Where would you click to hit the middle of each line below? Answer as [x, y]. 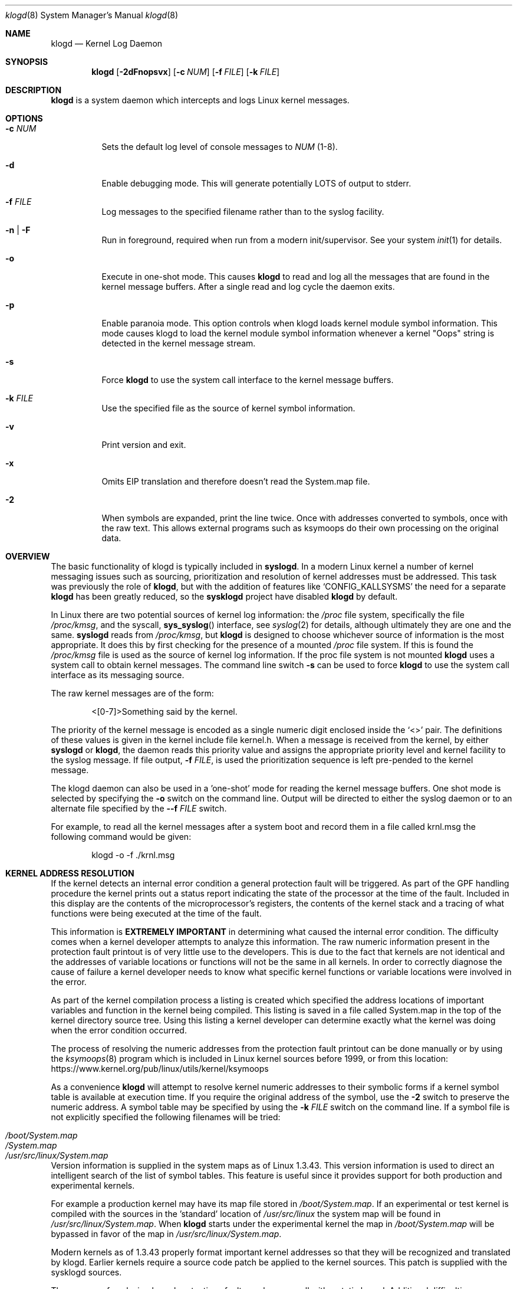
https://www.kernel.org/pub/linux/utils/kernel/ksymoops [160, 1069]
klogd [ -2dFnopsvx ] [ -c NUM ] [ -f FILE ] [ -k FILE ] [186, 72]
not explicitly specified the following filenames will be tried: [166, 1117]
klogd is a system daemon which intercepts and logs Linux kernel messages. [200, 100]
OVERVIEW [28, 556]
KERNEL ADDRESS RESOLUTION [70, 873]
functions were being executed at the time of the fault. [156, 913]
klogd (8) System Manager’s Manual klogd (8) [92, 15]
